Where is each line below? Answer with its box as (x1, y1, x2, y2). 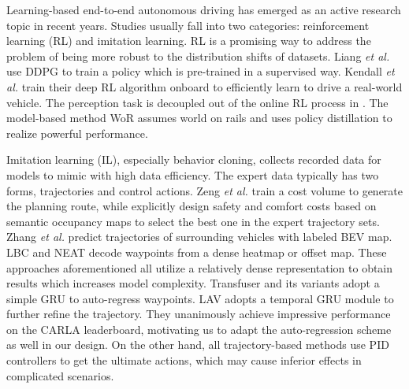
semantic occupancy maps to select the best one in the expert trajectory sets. (6, 213, 380, 229)
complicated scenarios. (6, 367, 114, 383)
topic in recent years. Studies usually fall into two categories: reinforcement (6, 17, 370, 33)
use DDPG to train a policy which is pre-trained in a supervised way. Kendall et (6, 63, 395, 80)
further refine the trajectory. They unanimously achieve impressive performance (6, 306, 391, 322)
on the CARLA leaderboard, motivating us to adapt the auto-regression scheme (6, 320, 392, 337)
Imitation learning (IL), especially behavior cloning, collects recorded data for (6, 151, 381, 168)
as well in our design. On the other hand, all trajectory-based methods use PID (6, 336, 389, 353)
